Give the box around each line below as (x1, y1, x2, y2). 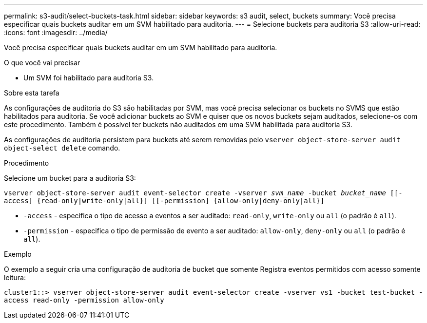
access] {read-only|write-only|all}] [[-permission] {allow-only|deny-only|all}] (4, 197, 325, 205)
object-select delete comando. (4, 144, 120, 152)
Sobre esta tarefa (4, 89, 59, 97)
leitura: (4, 273, 26, 282)
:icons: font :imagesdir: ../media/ (4, 28, 108, 37)
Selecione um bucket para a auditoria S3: (4, 174, 136, 182)
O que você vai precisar (4, 58, 80, 67)
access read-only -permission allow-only (4, 296, 164, 304)
